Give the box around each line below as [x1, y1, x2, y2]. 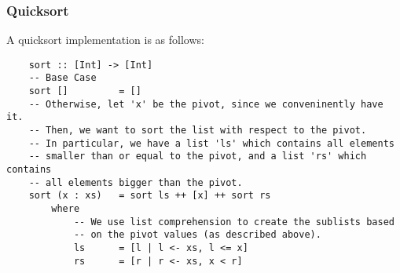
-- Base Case [28, 72, 97, 84]
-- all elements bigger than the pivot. [28, 177, 243, 188]
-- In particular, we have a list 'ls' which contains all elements [28, 137, 394, 149]
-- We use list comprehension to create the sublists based [73, 216, 394, 227]
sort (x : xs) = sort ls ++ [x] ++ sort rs [28, 190, 271, 202]
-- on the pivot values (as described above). [73, 229, 321, 241]
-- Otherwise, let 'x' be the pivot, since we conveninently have [28, 98, 383, 110]
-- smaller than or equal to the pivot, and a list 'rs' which [28, 151, 367, 162]
